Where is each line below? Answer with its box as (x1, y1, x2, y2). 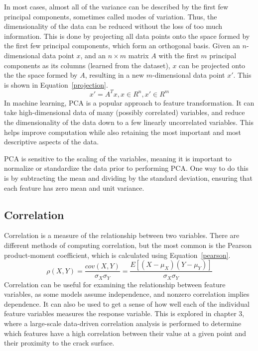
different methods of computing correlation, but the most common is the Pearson (4, 239, 252, 250)
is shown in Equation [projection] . (4, 79, 108, 90)
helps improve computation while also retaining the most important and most (4, 126, 242, 137)
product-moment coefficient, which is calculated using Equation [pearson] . (4, 249, 231, 260)
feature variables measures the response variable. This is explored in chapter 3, (4, 308, 245, 319)
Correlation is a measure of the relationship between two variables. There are (4, 230, 240, 240)
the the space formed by (4, 70, 78, 80)
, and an (80, 50, 106, 60)
